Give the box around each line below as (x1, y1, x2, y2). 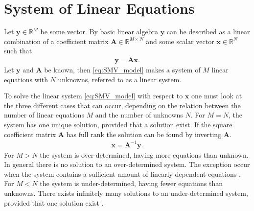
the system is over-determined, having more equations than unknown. (40, 149, 249, 160)
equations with (4, 74, 48, 84)
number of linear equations (4, 110, 84, 120)
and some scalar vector (146, 36, 214, 46)
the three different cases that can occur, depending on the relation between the (4, 100, 241, 110)
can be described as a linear (166, 26, 250, 37)
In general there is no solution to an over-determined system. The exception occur (4, 159, 250, 169)
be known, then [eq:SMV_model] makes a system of (44, 64, 201, 74)
